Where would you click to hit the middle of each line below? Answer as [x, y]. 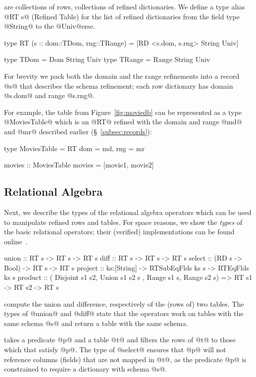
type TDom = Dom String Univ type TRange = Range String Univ [107, 59]
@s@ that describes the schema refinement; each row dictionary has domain [119, 85]
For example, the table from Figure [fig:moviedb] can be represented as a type [123, 112]
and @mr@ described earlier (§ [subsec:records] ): [78, 131]
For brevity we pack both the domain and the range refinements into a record [122, 76]
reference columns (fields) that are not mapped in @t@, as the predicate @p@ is [125, 359]
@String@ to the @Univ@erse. [50, 26]
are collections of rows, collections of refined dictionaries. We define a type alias [125, 6]
